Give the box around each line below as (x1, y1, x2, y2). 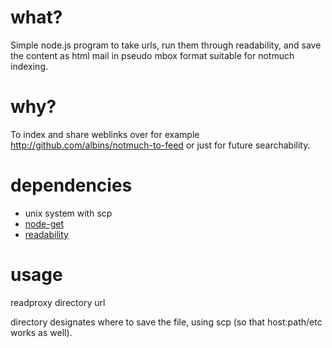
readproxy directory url (10, 296, 106, 308)
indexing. (10, 60, 49, 72)
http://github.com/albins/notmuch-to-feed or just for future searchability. (10, 139, 311, 151)
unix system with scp (24, 207, 113, 219)
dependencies (10, 174, 133, 197)
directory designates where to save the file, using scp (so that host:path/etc (10, 316, 323, 328)
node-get (24, 217, 64, 230)
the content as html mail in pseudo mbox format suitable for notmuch (10, 49, 295, 61)
